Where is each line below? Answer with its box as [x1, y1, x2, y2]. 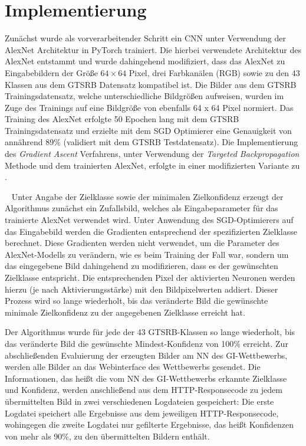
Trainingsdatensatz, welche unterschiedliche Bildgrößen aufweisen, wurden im [5, 90, 284, 102]
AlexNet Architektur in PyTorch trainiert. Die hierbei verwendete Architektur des [5, 43, 301, 55]
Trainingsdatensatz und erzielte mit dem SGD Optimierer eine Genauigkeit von [5, 124, 292, 136]
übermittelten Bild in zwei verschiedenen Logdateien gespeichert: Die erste [5, 395, 274, 407]
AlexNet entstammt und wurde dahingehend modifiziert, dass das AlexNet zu [5, 55, 285, 67]
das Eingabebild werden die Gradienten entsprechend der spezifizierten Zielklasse [5, 225, 297, 237]
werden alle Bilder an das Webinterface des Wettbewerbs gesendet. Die [5, 360, 261, 373]
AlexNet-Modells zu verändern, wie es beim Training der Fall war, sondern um [5, 248, 289, 260]
